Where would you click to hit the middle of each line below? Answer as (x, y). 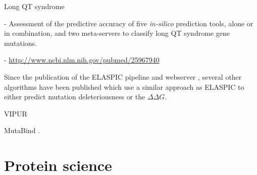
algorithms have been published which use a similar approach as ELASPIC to (124, 86)
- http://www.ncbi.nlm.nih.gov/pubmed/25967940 (82, 60)
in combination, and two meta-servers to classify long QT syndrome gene (117, 33)
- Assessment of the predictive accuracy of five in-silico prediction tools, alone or (129, 23)
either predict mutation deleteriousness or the (75, 97)
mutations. (21, 43)
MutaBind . (22, 130)
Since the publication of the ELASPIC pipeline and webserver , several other (123, 76)
